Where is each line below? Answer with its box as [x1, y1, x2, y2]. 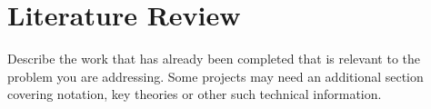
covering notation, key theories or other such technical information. [7, 84, 382, 104]
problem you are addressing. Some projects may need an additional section [7, 66, 424, 85]
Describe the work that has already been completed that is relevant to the [7, 49, 420, 68]
